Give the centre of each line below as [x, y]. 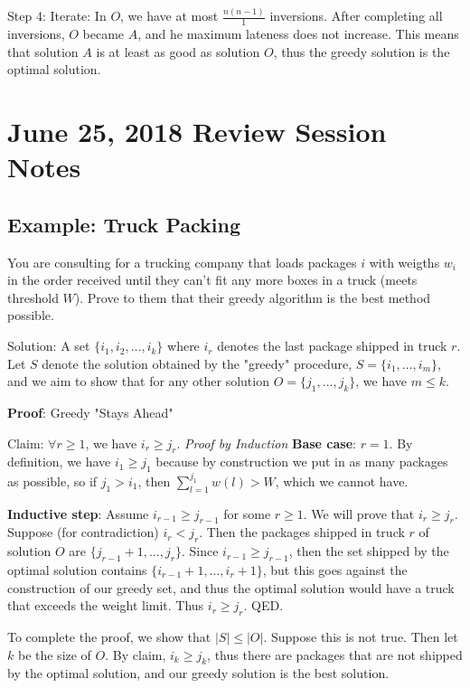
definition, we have [59, 462]
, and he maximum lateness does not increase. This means [298, 34]
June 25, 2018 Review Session [197, 132]
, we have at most [169, 16]
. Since [200, 551]
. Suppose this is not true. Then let [361, 636]
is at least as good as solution [178, 51]
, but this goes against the [335, 569]
